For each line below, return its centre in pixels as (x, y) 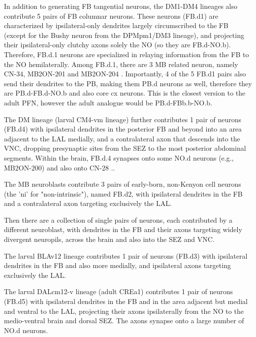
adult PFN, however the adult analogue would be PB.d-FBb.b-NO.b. (108, 102)
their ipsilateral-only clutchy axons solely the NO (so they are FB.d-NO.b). (117, 45)
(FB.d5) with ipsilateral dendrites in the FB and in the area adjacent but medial (126, 301)
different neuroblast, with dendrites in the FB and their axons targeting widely (123, 229)
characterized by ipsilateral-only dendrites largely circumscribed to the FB (116, 25)
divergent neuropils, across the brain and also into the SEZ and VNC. (109, 239)
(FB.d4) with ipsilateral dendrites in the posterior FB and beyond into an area (123, 129)
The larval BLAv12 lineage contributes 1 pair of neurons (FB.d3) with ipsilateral (126, 255)
